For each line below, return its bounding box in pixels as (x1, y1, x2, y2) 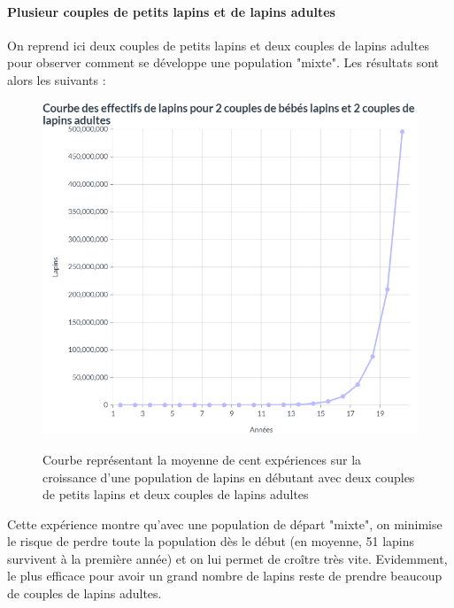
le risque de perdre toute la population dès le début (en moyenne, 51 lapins (7, 532, 415, 550)
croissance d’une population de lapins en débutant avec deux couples (42, 467, 415, 486)
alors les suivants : (7, 70, 106, 89)
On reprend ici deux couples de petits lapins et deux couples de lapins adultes (7, 35, 429, 54)
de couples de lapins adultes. (7, 584, 162, 603)
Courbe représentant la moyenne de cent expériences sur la (42, 450, 362, 468)
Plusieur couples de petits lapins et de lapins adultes (7, 2, 335, 20)
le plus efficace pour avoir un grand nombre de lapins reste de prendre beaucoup (7, 566, 442, 585)
